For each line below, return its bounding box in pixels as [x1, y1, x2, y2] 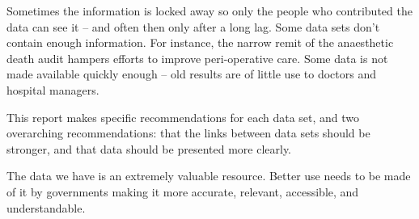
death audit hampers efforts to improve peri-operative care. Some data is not [6, 49, 388, 66]
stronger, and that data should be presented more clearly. [6, 140, 292, 157]
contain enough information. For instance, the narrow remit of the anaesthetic [6, 34, 394, 51]
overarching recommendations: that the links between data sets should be [6, 124, 370, 141]
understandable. [6, 199, 86, 216]
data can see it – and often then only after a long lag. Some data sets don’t [6, 18, 380, 35]
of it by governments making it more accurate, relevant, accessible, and [6, 183, 359, 200]
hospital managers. [6, 81, 99, 98]
